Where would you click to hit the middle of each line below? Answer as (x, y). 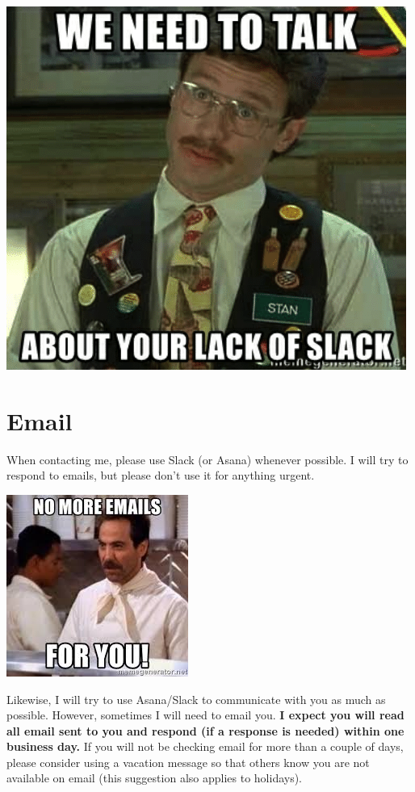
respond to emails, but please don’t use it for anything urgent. (161, 475)
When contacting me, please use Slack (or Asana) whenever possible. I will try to (207, 459)
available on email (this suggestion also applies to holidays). (155, 778)
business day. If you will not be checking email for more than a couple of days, (205, 746)
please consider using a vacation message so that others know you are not (188, 762)
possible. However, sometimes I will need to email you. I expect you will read (205, 715)
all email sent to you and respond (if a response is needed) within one (205, 730)
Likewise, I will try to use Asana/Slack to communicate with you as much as (196, 699)
